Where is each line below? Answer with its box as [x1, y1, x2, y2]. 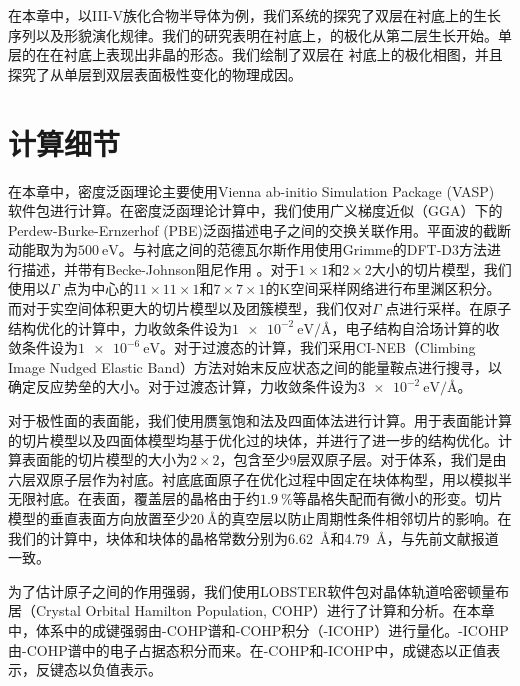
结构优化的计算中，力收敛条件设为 [8, 317, 232, 338]
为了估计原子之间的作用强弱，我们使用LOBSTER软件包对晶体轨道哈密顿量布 [8, 580, 510, 601]
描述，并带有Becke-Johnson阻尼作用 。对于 [21, 258, 299, 279]
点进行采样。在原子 [385, 298, 512, 319]
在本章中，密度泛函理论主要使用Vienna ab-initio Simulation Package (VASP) [8, 180, 495, 201]
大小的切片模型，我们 [371, 258, 512, 279]
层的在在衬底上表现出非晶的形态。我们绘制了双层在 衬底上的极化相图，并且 [8, 44, 503, 65]
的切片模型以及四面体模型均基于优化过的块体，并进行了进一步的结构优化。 [8, 429, 498, 450]
